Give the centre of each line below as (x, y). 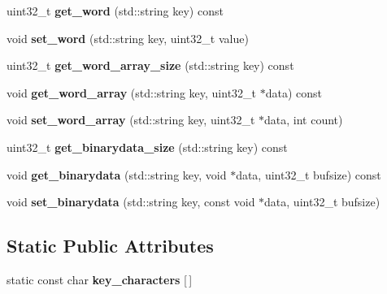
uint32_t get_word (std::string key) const (115, 11)
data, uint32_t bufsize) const (309, 174)
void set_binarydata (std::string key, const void (131, 202)
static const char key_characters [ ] (100, 279)
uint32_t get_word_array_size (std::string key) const (150, 65)
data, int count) (304, 120)
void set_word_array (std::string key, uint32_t (131, 120)
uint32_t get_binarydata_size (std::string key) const (147, 147)
